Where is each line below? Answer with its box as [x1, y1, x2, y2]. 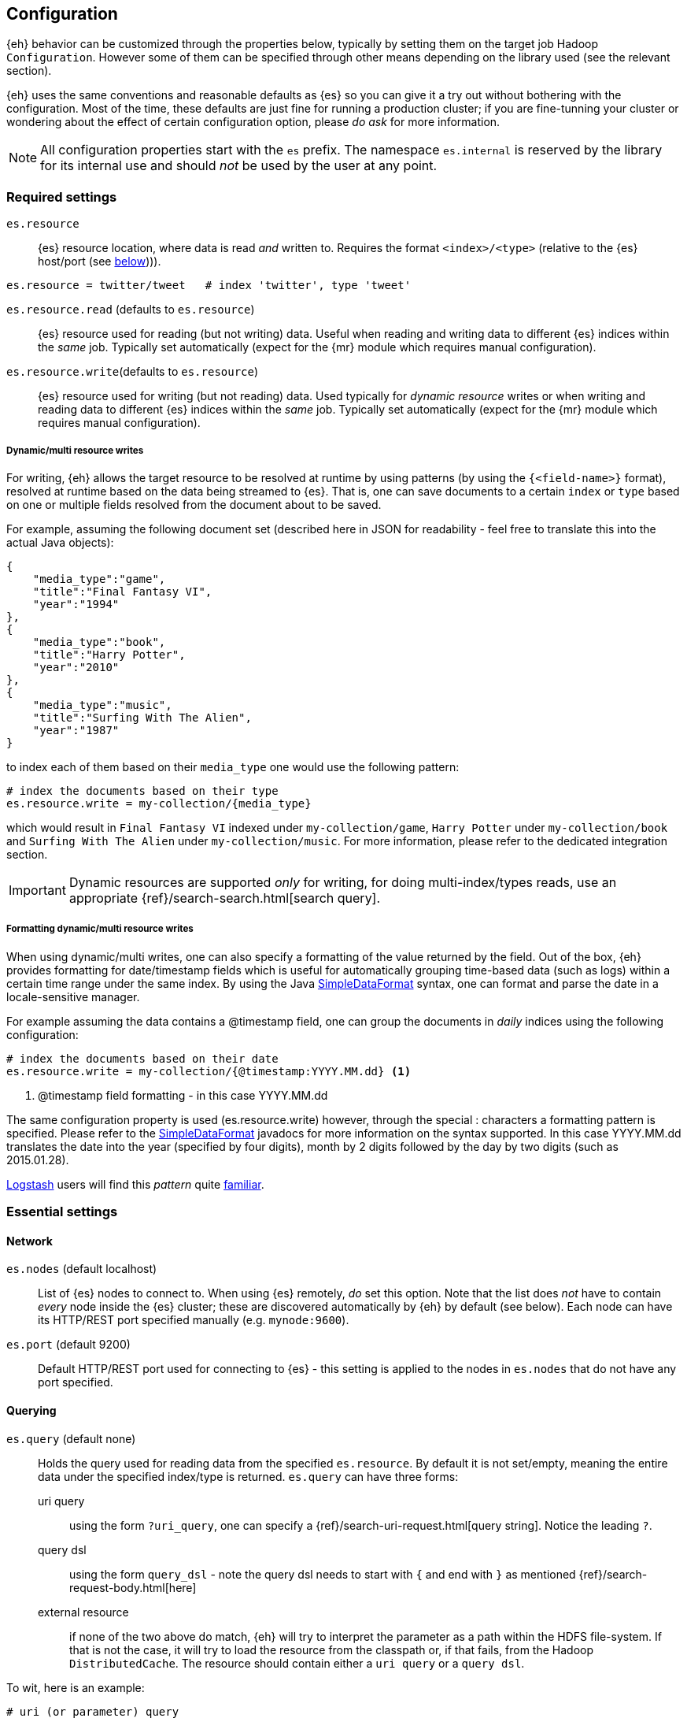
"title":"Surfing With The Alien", [32, 711, 252, 724]
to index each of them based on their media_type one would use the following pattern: [6, 759, 460, 774]
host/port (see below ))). [38, 254, 161, 269]
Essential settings [6, 1204, 118, 1220]
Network [6, 1234, 53, 1248]
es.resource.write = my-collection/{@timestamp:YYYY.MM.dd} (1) [6, 1064, 412, 1078]
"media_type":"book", [32, 635, 166, 648]
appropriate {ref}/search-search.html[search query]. [68, 889, 381, 906]
